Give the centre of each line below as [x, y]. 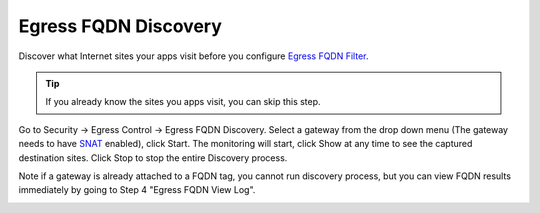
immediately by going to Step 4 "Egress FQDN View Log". [137, 190]
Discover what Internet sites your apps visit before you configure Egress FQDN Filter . [193, 56]
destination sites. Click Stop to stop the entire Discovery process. [153, 157]
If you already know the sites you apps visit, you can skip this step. [183, 102]
